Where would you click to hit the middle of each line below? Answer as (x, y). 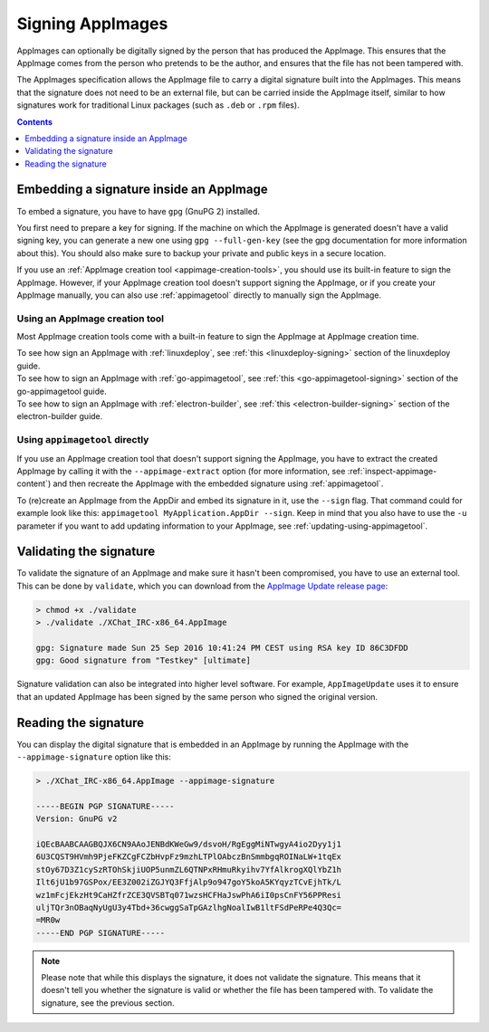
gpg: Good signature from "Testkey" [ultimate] (143, 660)
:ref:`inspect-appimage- (392, 471)
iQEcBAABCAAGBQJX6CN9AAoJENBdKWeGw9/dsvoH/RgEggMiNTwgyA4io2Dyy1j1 (189, 844)
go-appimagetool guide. (62, 391)
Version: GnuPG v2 (77, 819)
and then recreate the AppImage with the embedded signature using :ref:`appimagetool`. (218, 483)
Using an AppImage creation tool (91, 319)
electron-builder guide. (60, 416)
